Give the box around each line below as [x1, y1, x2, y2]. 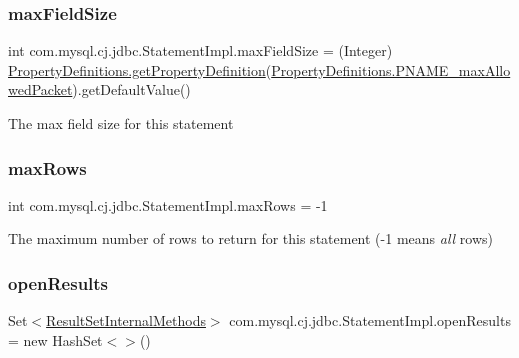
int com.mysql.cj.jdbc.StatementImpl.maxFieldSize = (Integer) [8, 40, 393, 61]
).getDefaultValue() [72, 79, 191, 100]
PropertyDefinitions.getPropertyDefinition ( [8, 59, 272, 80]
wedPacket [8, 79, 73, 100]
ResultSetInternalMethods [46, 310, 206, 331]
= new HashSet [8, 329, 103, 350]
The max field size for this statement [8, 113, 234, 133]
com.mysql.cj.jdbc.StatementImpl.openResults [229, 310, 511, 331]
